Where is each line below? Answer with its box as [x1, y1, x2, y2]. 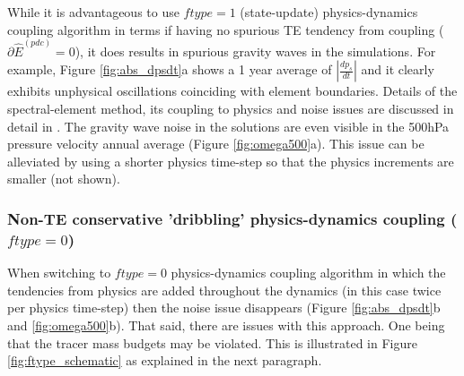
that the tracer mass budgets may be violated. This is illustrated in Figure [7, 333, 417, 352]
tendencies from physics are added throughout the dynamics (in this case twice [7, 280, 442, 299]
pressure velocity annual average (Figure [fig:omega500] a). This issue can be [7, 134, 425, 153]
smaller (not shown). [7, 169, 120, 188]
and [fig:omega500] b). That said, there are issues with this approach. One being [7, 315, 445, 334]
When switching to [7, 263, 111, 282]
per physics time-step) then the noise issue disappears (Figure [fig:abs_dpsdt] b [7, 298, 441, 317]
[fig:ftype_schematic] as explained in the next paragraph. [7, 351, 322, 370]
